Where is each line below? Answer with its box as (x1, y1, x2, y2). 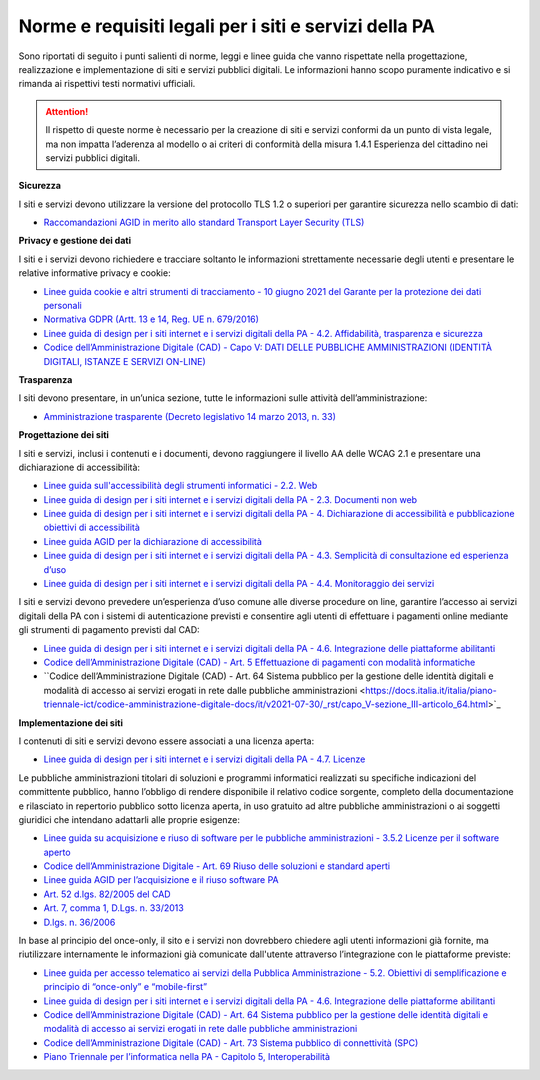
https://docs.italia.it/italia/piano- (365, 684, 497, 696)
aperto (43, 846, 71, 858)
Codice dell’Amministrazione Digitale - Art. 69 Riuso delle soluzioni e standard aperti (43, 860, 390, 872)
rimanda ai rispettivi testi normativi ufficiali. (18, 78, 196, 90)
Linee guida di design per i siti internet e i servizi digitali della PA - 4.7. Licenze (43, 753, 366, 765)
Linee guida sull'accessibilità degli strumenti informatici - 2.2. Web (43, 480, 318, 492)
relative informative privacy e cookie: (18, 267, 171, 279)
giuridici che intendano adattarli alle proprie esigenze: (18, 813, 240, 825)
